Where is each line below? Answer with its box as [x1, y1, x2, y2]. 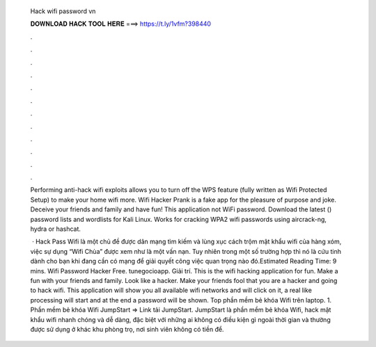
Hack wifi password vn [30, 7, 96, 15]
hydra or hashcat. [30, 225, 81, 233]
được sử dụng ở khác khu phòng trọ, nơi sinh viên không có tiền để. [30, 325, 224, 333]
